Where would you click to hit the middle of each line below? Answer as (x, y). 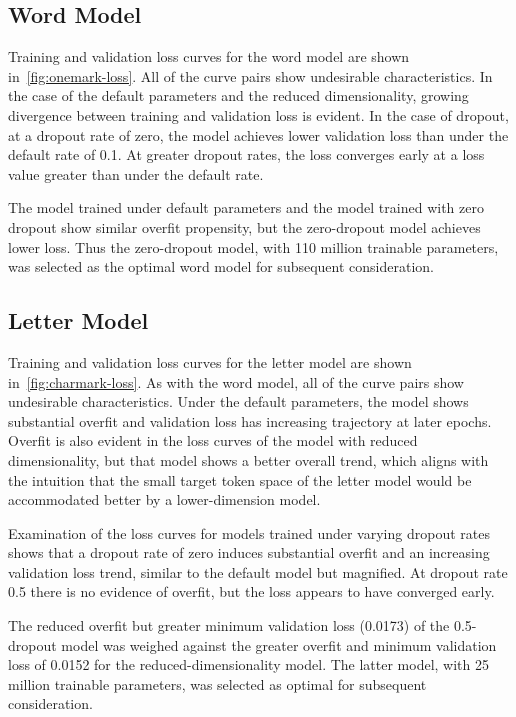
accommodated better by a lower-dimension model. (164, 499)
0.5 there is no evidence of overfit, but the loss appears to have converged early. (251, 591)
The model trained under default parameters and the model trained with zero (246, 207)
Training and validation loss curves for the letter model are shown (210, 361)
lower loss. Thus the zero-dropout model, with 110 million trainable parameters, (253, 246)
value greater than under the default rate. (136, 173)
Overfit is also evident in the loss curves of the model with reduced (213, 440)
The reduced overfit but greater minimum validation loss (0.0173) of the (229, 625)
